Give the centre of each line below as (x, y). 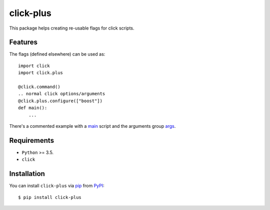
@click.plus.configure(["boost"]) (60, 101)
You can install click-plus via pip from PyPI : (57, 186)
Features (23, 42)
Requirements (32, 140)
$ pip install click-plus (50, 197)
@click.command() (39, 87)
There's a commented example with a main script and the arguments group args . (92, 126)
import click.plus (41, 73)
